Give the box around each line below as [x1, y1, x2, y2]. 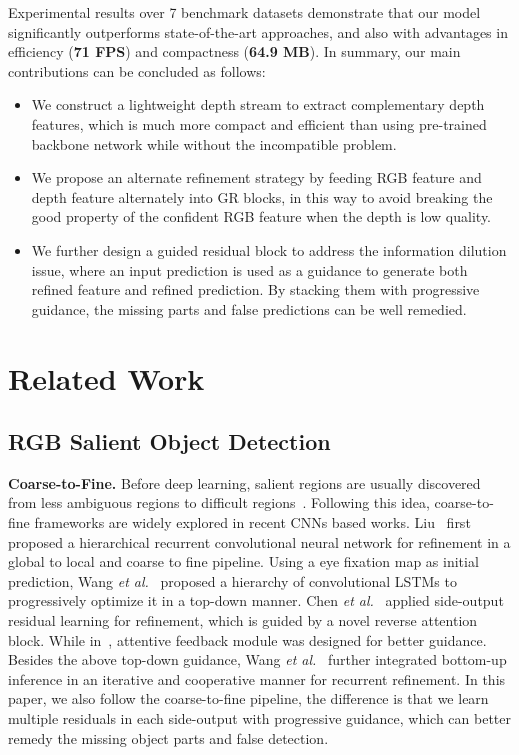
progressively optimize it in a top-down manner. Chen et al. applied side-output [8, 590, 504, 611]
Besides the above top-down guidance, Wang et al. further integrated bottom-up [8, 649, 507, 670]
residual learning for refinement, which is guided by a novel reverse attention [8, 610, 478, 631]
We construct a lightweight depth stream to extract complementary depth [31, 94, 485, 115]
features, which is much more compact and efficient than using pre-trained [31, 113, 487, 134]
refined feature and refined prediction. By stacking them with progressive [31, 279, 480, 300]
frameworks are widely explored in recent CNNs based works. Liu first [34, 512, 471, 533]
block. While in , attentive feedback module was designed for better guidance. [8, 629, 487, 650]
